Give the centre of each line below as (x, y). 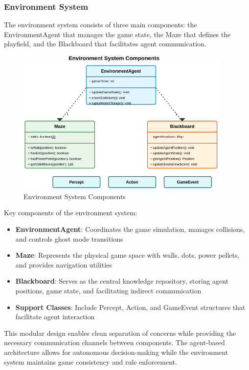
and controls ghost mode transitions (69, 238)
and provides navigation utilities (64, 264)
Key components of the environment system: (71, 213)
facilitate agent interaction (55, 317)
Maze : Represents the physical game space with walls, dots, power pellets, (127, 255)
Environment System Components (75, 196)
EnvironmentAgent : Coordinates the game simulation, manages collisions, (130, 229)
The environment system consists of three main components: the (101, 25)
